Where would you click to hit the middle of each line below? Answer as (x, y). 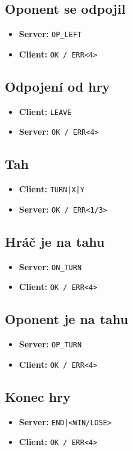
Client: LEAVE (45, 111)
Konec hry (38, 396)
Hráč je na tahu (55, 241)
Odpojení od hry (58, 86)
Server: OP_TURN (50, 344)
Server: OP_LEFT (50, 34)
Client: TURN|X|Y (52, 189)
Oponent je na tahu (66, 319)
